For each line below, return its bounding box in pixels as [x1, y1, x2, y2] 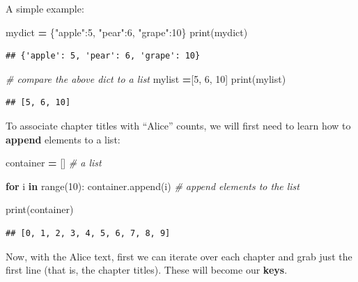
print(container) [6, 202, 74, 217]
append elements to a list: [6, 132, 120, 146]
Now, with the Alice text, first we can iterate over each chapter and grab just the [6, 249, 352, 263]
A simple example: [6, 1, 84, 15]
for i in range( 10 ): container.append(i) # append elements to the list [6, 178, 299, 193]
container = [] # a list [6, 155, 102, 170]
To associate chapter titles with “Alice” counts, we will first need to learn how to [6, 118, 351, 132]
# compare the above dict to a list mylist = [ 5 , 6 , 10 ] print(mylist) [6, 71, 286, 86]
